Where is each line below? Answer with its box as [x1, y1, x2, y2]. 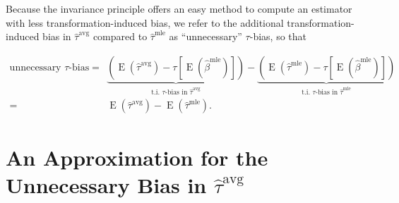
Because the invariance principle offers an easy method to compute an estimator [6, 1, 352, 16]
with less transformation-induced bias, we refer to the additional [6, 15, 284, 30]
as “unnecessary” [169, 29, 242, 44]
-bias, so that [249, 29, 306, 44]
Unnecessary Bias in [6, 170, 207, 199]
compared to [93, 29, 148, 44]
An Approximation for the [6, 142, 268, 171]
